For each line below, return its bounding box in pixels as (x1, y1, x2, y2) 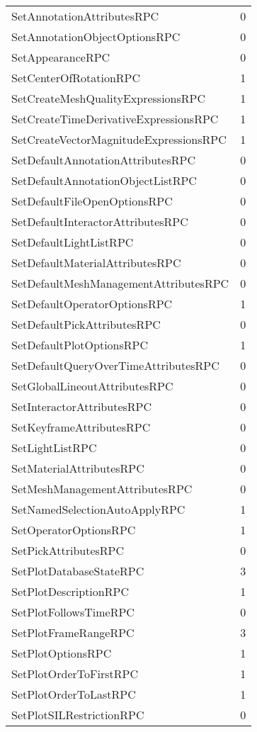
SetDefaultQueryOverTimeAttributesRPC (11, 357, 219, 373)
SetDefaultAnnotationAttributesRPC (11, 152, 195, 168)
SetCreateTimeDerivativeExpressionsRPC (11, 111, 219, 127)
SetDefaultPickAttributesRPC (11, 316, 161, 332)
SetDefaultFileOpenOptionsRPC (11, 193, 173, 209)
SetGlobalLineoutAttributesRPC (11, 378, 173, 394)
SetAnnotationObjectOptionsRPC (11, 28, 181, 45)
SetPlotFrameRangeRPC (11, 624, 135, 641)
